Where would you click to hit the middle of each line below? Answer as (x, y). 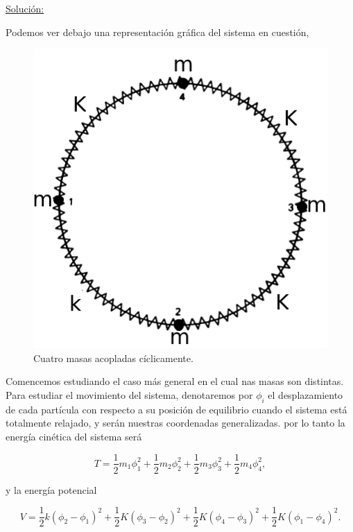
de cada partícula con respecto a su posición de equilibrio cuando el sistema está (176, 409)
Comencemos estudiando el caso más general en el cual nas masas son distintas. (175, 381)
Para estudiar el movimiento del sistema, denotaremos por (129, 394)
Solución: (25, 8)
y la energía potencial (51, 489)
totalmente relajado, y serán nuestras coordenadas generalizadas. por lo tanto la (175, 423)
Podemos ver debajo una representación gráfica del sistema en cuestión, (157, 32)
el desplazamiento (305, 394)
